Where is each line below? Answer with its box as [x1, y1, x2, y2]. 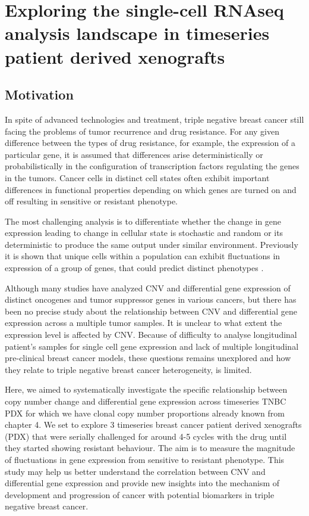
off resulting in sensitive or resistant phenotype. [5, 195, 178, 207]
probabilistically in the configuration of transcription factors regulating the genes [5, 160, 299, 172]
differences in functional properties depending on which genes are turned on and [5, 183, 297, 195]
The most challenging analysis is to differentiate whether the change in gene [5, 215, 282, 227]
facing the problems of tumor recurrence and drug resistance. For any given [5, 125, 279, 137]
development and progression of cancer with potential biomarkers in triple [5, 488, 275, 501]
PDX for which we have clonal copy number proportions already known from [5, 406, 285, 419]
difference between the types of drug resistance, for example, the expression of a [5, 136, 295, 149]
